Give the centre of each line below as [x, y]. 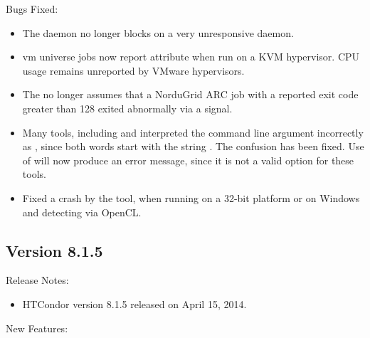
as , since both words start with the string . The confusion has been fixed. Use [193, 146]
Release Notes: [37, 280]
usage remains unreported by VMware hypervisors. [133, 70]
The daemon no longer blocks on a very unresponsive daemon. [158, 32]
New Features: [37, 328]
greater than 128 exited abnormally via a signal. [127, 108]
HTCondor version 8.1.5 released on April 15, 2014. [134, 303]
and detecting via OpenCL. [82, 212]
